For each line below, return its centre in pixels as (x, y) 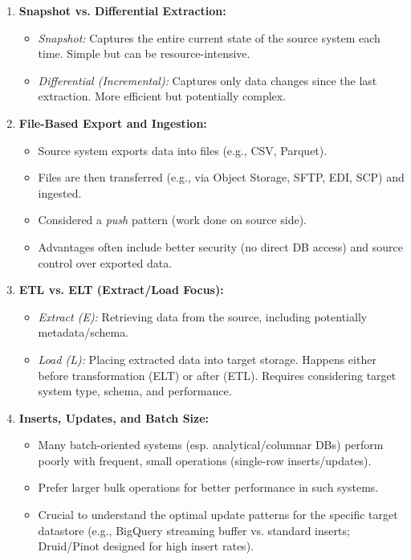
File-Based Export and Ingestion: (113, 123)
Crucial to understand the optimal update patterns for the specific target (218, 515)
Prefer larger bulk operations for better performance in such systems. (208, 487)
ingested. (60, 192)
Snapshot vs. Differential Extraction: (122, 10)
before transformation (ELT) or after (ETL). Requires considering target (217, 375)
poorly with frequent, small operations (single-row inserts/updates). (205, 460)
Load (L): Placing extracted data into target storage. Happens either (207, 359)
